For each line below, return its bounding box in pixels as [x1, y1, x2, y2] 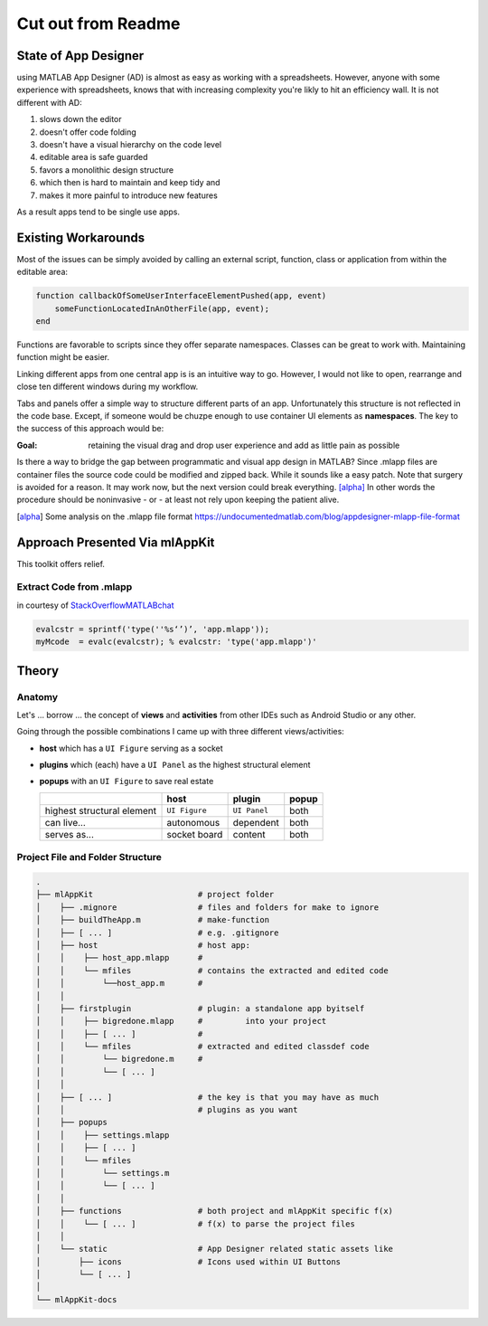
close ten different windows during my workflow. [16, 381, 199, 393]
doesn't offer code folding [39, 127, 137, 137]
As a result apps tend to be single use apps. [16, 206, 181, 217]
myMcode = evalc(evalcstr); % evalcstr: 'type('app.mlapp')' [35, 637, 317, 647]
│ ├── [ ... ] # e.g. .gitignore [35, 927, 279, 938]
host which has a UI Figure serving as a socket [39, 743, 223, 753]
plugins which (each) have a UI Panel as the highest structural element [39, 760, 311, 771]
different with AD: [16, 97, 82, 108]
